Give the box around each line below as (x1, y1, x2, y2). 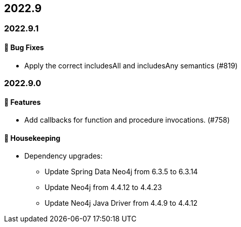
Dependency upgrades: (24, 152, 103, 161)
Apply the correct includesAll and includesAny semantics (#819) (24, 61, 238, 70)
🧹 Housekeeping (4, 133, 61, 142)
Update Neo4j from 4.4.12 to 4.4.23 (45, 183, 162, 192)
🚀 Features (4, 97, 41, 106)
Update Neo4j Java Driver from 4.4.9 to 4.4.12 (45, 199, 198, 208)
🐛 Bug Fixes (4, 43, 44, 52)
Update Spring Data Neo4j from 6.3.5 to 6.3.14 (45, 167, 198, 176)
